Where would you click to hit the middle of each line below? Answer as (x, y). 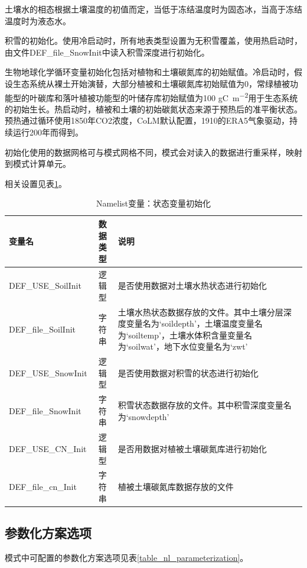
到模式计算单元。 (38, 164)
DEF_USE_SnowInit (48, 372)
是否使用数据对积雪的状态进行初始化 (188, 372)
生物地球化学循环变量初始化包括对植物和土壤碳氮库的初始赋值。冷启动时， (149, 72)
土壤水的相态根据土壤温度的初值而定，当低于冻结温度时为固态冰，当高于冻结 (153, 9)
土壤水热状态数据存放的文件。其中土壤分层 (200, 312)
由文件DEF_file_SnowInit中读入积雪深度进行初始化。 (107, 52)
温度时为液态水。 (38, 20)
